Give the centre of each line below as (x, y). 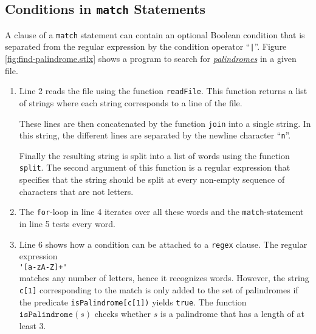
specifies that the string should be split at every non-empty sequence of (152, 179)
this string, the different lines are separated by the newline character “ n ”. (155, 135)
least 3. (33, 325)
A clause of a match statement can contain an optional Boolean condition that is (155, 34)
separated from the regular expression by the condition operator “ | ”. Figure (146, 46)
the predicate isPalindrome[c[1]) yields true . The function (133, 302)
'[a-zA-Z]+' (43, 267)
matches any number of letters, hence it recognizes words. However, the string (164, 278)
